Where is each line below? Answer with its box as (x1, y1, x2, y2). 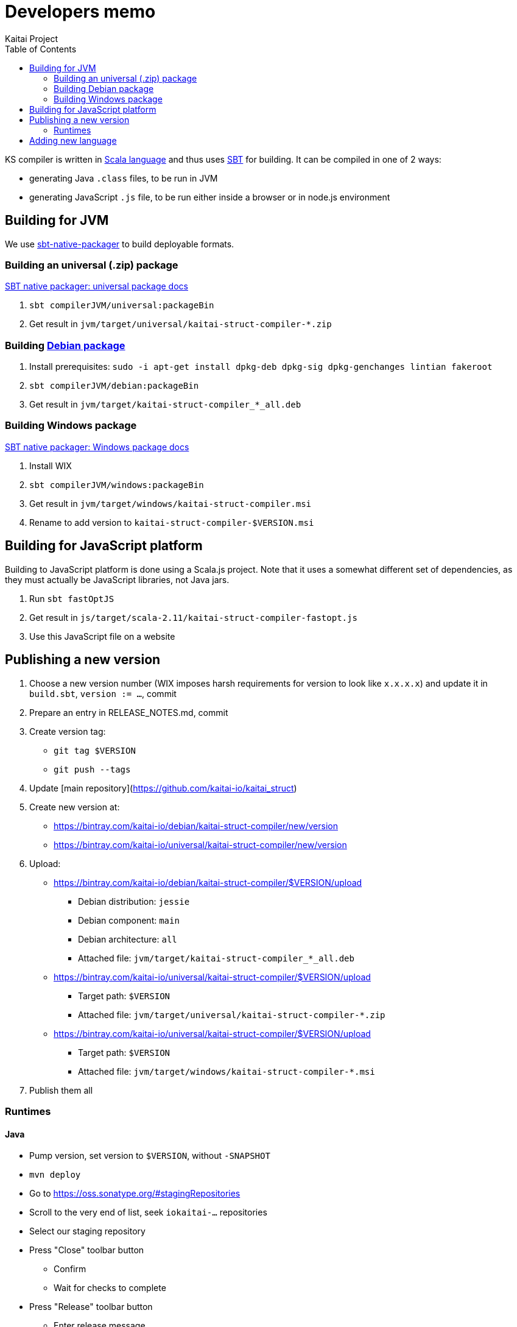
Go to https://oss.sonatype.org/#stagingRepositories (29, 1188, 241, 1199)
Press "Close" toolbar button (29, 1245, 144, 1256)
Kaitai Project (5, 33, 58, 44)
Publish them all (29, 1085, 93, 1095)
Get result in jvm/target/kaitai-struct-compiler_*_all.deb (29, 399, 301, 410)
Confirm (54, 1264, 86, 1275)
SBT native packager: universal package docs (5, 281, 188, 292)
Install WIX (29, 460, 72, 471)
